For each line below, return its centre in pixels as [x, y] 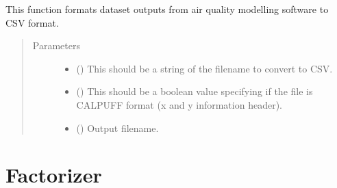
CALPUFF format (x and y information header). [179, 104]
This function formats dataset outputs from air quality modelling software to [167, 9]
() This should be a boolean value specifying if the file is [195, 91]
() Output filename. [117, 127]
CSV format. [32, 22]
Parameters [56, 45]
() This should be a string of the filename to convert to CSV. [204, 68]
